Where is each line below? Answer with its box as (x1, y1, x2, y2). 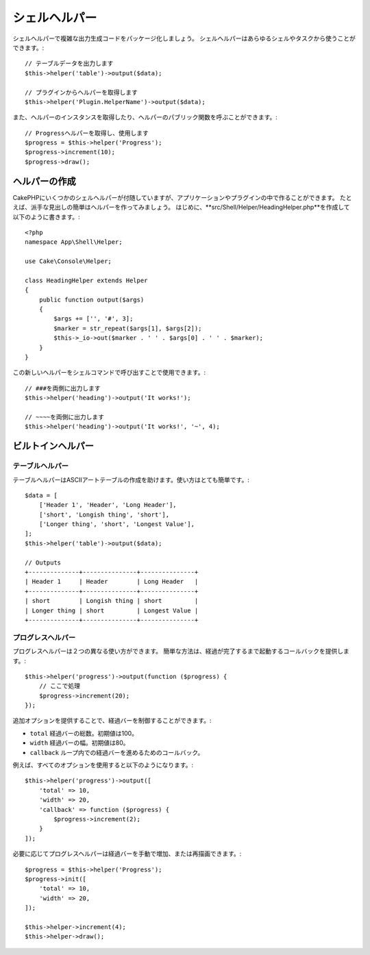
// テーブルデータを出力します (25, 60, 114, 68)
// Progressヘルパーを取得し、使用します (25, 129, 149, 137)
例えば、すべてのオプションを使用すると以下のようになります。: (12, 761, 194, 769)
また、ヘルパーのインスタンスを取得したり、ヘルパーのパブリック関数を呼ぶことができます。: (12, 113, 277, 121)
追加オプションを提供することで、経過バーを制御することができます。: (12, 717, 212, 725)
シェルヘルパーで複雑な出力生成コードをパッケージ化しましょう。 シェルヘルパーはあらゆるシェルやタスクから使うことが (12, 34, 356, 42)
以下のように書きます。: (12, 212, 80, 221)
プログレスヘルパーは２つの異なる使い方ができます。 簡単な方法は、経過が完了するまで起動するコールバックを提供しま (12, 647, 349, 656)
